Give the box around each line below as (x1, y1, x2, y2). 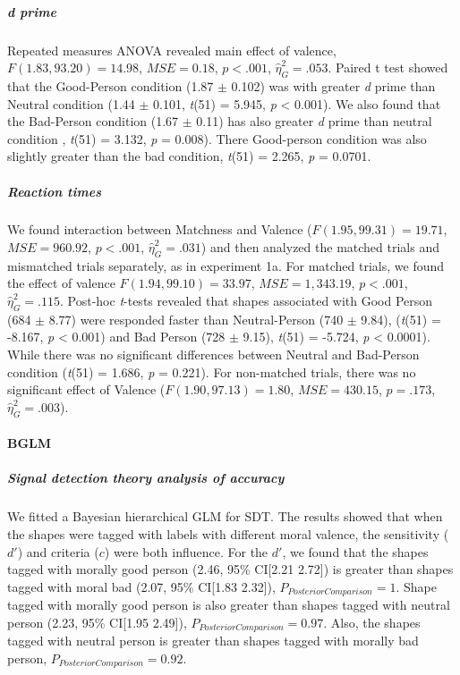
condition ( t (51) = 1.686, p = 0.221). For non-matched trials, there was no (7, 362, 416, 381)
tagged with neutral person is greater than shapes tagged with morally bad (7, 631, 419, 650)
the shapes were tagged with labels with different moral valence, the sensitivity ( (7, 524, 449, 543)
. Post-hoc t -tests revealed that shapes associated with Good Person (60, 291, 433, 310)
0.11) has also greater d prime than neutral (196, 112, 432, 131)
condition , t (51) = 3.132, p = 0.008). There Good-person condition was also (7, 129, 427, 148)
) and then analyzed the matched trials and (200, 238, 439, 257)
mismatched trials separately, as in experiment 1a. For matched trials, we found (7, 256, 445, 274)
